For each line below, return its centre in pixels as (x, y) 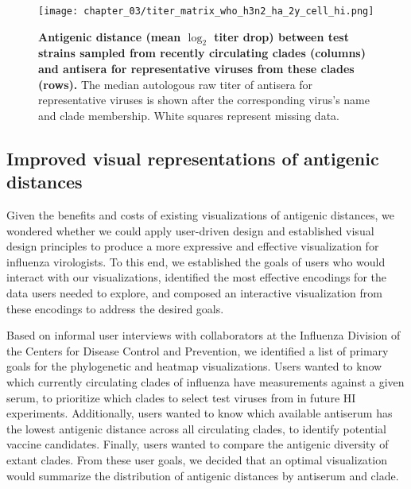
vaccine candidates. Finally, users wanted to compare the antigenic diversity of (198, 444)
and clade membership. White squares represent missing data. (189, 115)
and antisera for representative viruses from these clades (196, 69)
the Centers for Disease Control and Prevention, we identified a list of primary (198, 350)
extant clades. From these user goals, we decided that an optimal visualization (197, 459)
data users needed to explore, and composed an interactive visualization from (194, 292)
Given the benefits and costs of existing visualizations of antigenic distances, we (200, 215)
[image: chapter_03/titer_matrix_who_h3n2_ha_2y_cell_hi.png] (206, 11)
